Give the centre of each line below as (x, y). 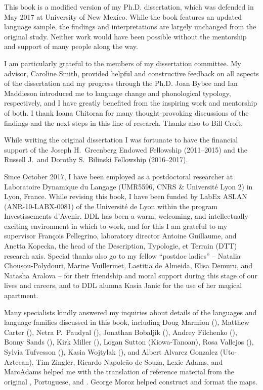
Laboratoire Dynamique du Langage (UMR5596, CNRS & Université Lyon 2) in (128, 186)
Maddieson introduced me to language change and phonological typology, (118, 93)
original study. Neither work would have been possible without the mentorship (125, 36)
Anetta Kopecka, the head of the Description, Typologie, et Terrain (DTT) (121, 246)
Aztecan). (19, 361)
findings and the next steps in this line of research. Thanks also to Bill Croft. (124, 123)
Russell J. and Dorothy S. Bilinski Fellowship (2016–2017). (96, 159)
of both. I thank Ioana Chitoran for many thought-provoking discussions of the (126, 112)
